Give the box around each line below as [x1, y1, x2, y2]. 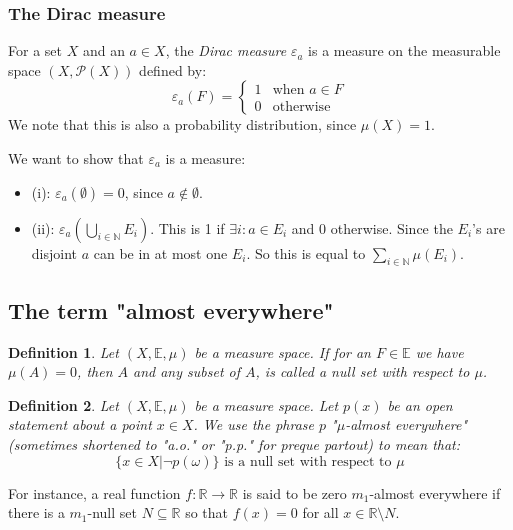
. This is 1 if [150, 217, 225, 238]
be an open [387, 394, 453, 415]
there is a [8, 502, 65, 523]
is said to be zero [242, 482, 347, 503]
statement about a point [8, 414, 152, 435]
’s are [472, 217, 505, 238]
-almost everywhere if [369, 482, 501, 503]
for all [302, 502, 339, 523]
